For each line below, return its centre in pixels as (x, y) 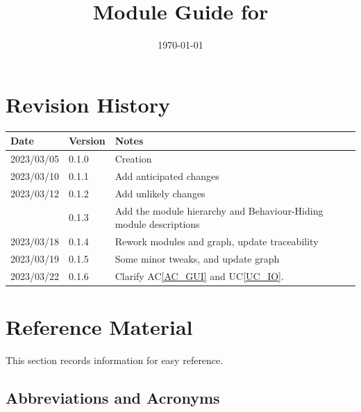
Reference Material (99, 326)
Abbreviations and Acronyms (113, 397)
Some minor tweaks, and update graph (197, 258)
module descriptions (157, 224)
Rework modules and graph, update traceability (217, 241)
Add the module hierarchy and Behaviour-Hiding (219, 210)
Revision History (88, 104)
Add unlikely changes (160, 193)
